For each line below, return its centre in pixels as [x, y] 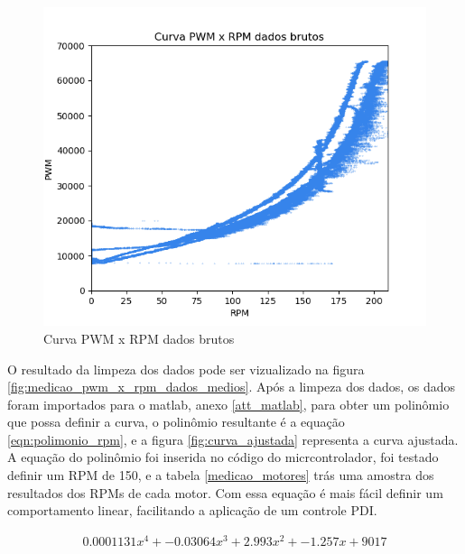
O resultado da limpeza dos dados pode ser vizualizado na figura [186, 369]
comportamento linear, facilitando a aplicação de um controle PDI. [192, 510]
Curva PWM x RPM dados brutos [139, 338]
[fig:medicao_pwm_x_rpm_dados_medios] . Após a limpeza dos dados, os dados [232, 387]
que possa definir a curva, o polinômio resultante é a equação [176, 422]
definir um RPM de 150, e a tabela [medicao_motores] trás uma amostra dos [221, 475]
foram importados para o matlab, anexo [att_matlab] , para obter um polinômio [228, 404]
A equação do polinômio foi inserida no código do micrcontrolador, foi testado [223, 457]
